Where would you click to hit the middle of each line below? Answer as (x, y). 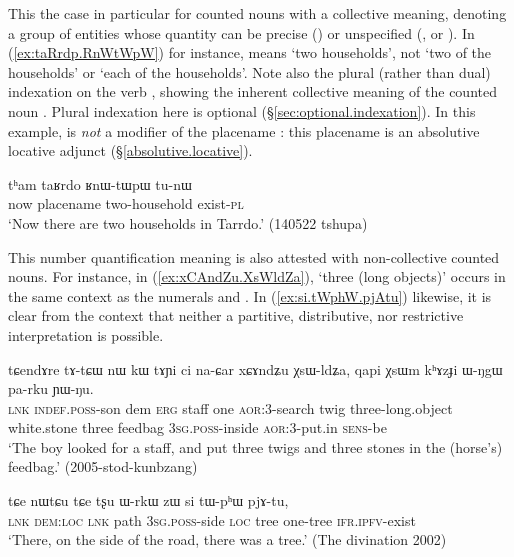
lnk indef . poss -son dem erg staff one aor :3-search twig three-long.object (230, 407)
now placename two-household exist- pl (126, 203)
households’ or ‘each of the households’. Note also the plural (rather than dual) (249, 71)
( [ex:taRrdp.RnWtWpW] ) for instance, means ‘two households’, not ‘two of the (250, 52)
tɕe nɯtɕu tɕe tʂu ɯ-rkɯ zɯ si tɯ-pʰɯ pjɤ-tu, (148, 500)
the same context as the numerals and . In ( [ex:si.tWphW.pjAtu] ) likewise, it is (250, 295)
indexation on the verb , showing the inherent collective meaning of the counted (252, 91)
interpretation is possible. (86, 334)
